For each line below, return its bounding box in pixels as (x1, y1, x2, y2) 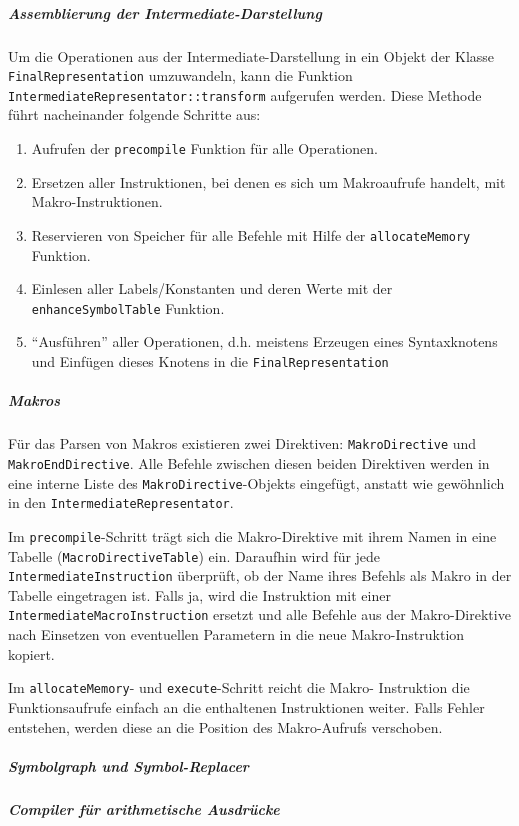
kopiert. (8, 643, 55, 664)
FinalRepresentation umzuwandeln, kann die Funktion (8, 65, 353, 86)
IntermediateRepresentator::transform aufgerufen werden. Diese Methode (8, 84, 482, 105)
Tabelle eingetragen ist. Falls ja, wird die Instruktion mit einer (8, 584, 391, 605)
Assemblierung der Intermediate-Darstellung (8, 2, 322, 23)
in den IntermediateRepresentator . (8, 492, 234, 513)
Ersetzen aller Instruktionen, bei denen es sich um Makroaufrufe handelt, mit (31, 171, 506, 192)
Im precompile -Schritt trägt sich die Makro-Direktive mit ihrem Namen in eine (8, 525, 497, 546)
